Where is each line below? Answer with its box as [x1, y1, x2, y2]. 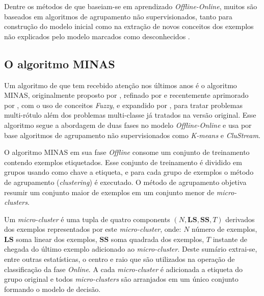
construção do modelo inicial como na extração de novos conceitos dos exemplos [4, 21, 254, 32]
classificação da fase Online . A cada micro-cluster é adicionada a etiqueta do [4, 263, 243, 274]
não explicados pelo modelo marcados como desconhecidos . [4, 31, 190, 41]
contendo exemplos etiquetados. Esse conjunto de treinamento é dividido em [4, 156, 242, 167]
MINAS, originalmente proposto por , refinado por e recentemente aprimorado [4, 90, 249, 100]
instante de [213, 233, 248, 244]
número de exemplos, [192, 224, 257, 234]
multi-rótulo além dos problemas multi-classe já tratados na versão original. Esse [4, 110, 256, 120]
